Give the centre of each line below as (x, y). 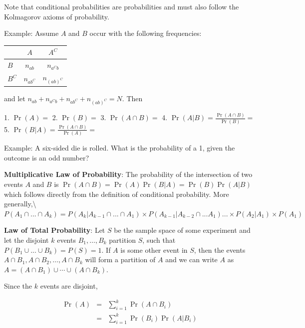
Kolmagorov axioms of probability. (57, 16)
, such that (159, 240)
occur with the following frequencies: (146, 33)
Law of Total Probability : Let (55, 230)
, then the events (220, 249)
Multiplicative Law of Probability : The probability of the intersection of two (128, 174)
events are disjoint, (69, 286)
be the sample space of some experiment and (182, 230)
